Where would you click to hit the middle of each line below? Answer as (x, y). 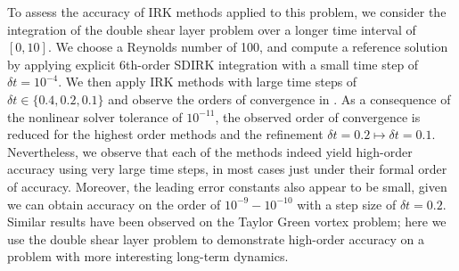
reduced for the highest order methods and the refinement (165, 134)
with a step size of (347, 204)
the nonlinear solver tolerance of (95, 116)
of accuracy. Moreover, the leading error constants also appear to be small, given (227, 186)
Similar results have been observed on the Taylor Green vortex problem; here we (227, 222)
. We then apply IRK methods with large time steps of (208, 82)
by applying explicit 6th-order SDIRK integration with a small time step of (213, 64)
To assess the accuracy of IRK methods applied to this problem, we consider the (227, 12)
